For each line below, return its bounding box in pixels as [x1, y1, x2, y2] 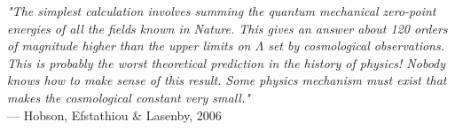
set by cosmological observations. [268, 36, 444, 55]
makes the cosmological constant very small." [7, 88, 250, 106]
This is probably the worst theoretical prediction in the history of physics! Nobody [7, 53, 446, 72]
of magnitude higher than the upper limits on [7, 36, 251, 55]
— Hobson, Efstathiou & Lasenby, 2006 [7, 105, 222, 124]
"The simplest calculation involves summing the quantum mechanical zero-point [7, 2, 436, 19]
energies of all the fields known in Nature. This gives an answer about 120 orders [7, 19, 448, 37]
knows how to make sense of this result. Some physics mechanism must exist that [7, 71, 447, 89]
